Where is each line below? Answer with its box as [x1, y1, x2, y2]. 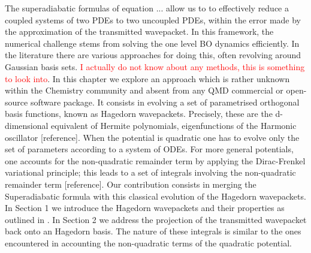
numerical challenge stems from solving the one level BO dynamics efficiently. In [5, 37, 300, 49]
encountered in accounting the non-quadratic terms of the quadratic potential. [5, 236, 292, 249]
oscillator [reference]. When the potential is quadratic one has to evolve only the [5, 131, 300, 143]
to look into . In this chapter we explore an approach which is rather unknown [5, 72, 290, 85]
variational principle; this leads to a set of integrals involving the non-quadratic [5, 166, 296, 179]
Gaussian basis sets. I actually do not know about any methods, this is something [5, 60, 305, 73]
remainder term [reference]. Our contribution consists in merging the [5, 177, 256, 190]
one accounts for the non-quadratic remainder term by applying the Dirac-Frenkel [5, 154, 306, 167]
